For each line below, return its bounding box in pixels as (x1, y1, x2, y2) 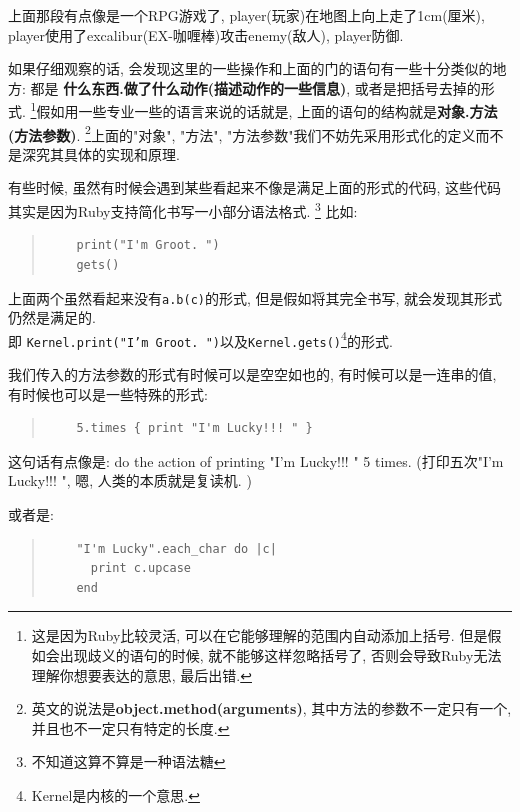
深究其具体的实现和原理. (21, 143, 180, 164)
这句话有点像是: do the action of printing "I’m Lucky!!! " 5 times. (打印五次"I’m (8, 450, 504, 471)
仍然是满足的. (8, 307, 96, 328)
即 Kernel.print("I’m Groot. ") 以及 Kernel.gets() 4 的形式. (8, 327, 393, 351)
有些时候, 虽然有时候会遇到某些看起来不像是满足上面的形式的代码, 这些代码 (8, 177, 502, 198)
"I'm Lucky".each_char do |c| (76, 541, 277, 556)
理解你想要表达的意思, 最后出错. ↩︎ (31, 664, 252, 685)
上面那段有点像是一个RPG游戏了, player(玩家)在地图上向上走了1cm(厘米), (8, 5, 485, 25)
